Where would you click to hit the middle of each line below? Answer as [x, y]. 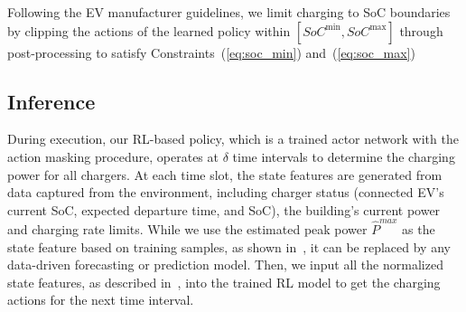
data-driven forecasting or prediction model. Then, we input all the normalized [225, 265]
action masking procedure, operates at [113, 156]
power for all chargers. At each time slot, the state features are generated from [225, 174]
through [421, 30]
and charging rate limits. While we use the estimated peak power [187, 229]
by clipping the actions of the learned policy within [149, 30]
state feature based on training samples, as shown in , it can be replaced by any [229, 246]
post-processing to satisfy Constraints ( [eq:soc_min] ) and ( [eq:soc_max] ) [211, 52]
